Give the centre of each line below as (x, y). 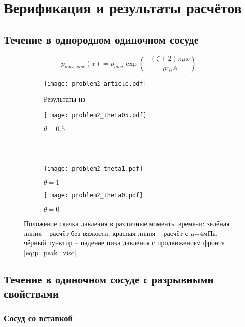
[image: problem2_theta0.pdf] (93, 196)
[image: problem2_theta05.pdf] (95, 115)
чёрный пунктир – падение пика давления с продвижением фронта (124, 243)
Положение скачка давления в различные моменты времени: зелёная (127, 223)
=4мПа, (206, 233)
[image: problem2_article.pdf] (95, 83)
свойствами (31, 294)
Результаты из (64, 99)
